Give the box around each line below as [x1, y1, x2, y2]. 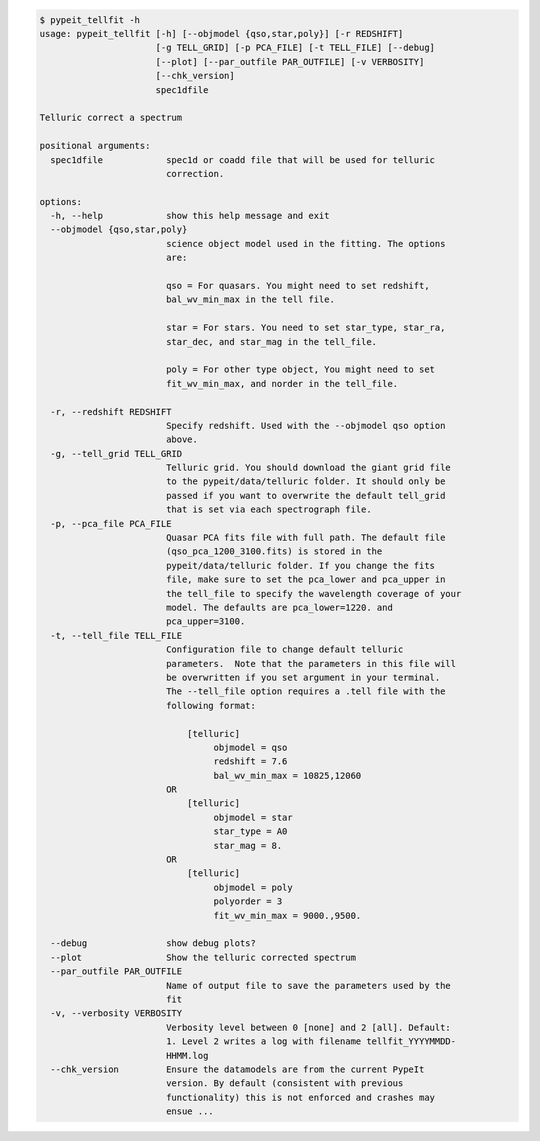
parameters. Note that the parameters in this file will [165, 658, 457, 669]
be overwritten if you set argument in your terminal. [165, 671, 441, 683]
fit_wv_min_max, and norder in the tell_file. [165, 378, 399, 389]
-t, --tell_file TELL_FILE [50, 630, 183, 641]
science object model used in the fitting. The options [165, 238, 446, 249]
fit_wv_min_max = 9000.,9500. [213, 910, 362, 921]
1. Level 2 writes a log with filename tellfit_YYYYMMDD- [165, 1036, 457, 1047]
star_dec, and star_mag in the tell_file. [165, 336, 378, 347]
